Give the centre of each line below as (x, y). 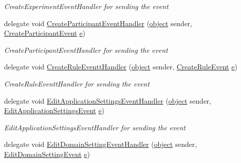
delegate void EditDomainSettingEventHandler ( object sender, (101, 144)
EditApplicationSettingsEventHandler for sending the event (95, 127)
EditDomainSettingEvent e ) (47, 154)
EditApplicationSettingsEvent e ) (54, 110)
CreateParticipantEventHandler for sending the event (86, 50)
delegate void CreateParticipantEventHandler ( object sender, (98, 23)
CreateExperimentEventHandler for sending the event (86, 6)
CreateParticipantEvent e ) (45, 33)
